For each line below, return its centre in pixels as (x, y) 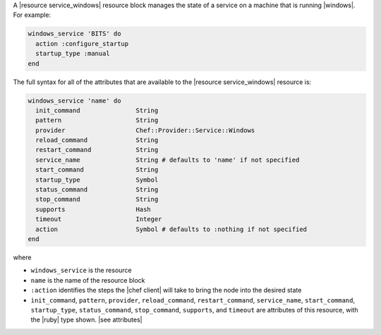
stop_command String (97, 199)
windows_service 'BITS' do (74, 34)
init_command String (97, 110)
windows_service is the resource (81, 270)
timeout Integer (99, 219)
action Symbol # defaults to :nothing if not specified (171, 229)
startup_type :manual (73, 54)
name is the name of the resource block (88, 280)
